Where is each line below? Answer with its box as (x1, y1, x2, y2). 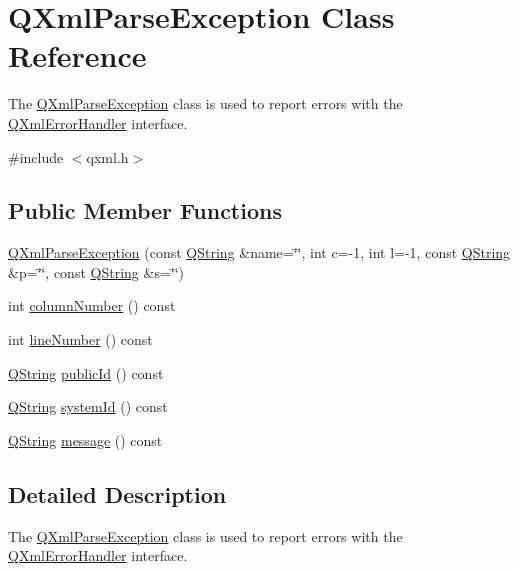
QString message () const (8, 429, 163, 450)
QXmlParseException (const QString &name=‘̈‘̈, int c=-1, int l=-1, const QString (8, 242, 511, 263)
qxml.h (86, 146, 129, 167)
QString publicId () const (8, 362, 164, 383)
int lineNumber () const (8, 329, 153, 350)
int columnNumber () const (8, 295, 176, 316)
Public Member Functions (8, 195, 282, 226)
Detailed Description (8, 478, 227, 509)
